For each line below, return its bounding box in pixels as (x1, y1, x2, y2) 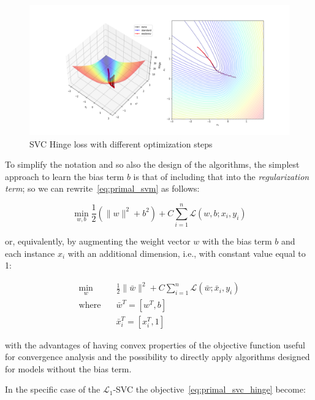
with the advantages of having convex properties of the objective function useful (5, 338, 305, 351)
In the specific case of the (5, 383, 101, 396)
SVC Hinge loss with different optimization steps (29, 137, 213, 150)
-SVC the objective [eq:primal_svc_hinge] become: (113, 383, 306, 396)
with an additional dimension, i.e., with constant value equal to (67, 246, 306, 259)
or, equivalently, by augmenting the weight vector (5, 235, 191, 248)
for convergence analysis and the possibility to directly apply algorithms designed (5, 350, 310, 363)
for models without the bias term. (5, 362, 132, 375)
